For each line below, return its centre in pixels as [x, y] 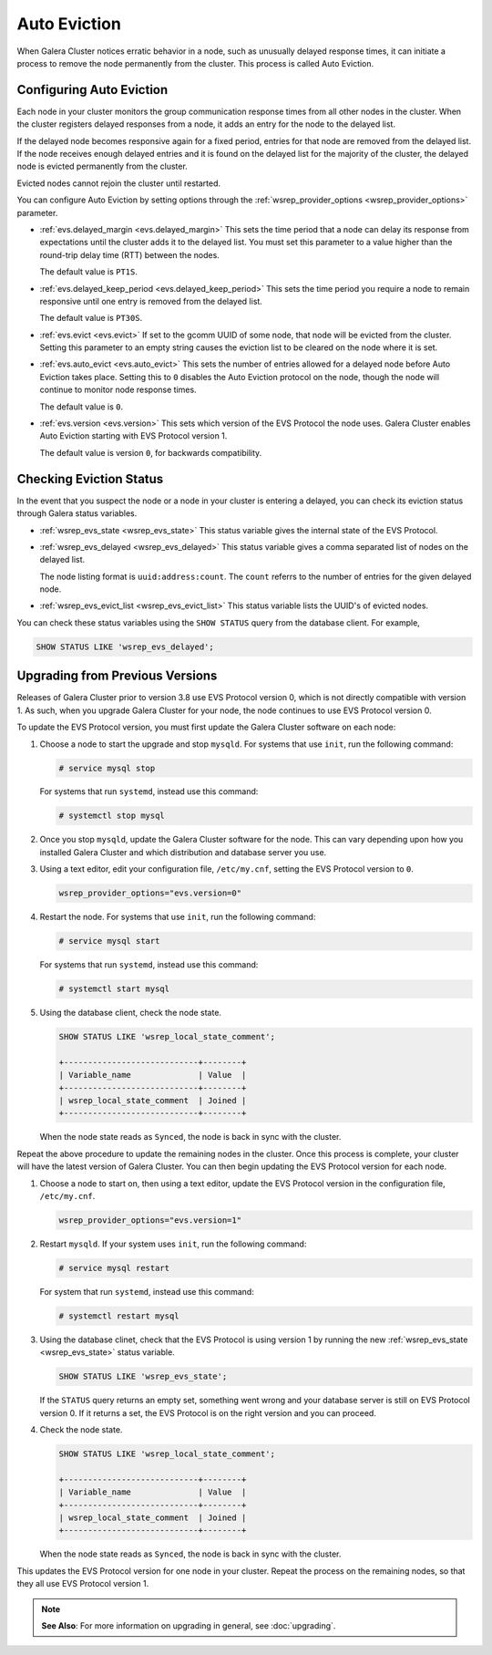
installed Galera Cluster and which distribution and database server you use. [183, 852]
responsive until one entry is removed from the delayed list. [151, 301]
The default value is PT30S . [91, 318]
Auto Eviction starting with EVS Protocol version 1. [133, 436]
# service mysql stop [107, 768]
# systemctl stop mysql [112, 816]
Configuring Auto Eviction [92, 90]
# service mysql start [109, 941]
